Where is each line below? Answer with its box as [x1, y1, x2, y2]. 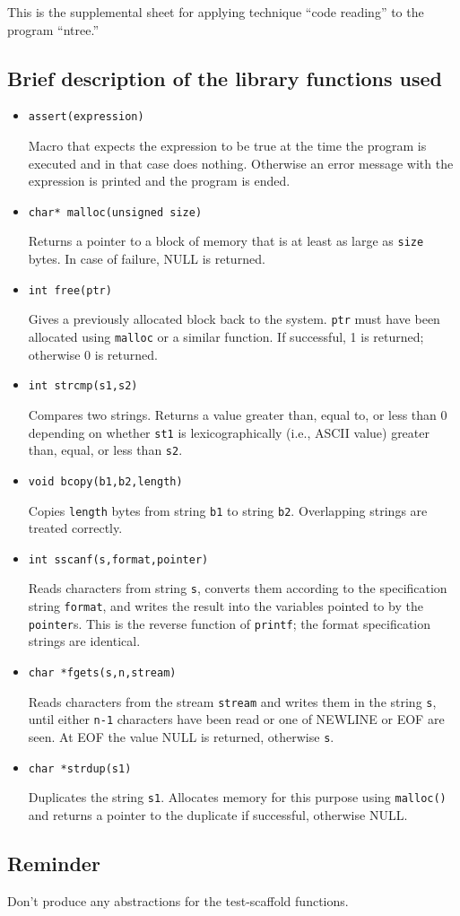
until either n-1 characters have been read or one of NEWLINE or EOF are [28, 710, 445, 728]
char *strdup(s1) [28, 762, 132, 775]
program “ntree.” [7, 20, 100, 39]
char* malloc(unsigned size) [28, 205, 203, 219]
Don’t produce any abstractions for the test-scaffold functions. [7, 891, 349, 910]
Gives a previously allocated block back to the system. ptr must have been [28, 310, 440, 328]
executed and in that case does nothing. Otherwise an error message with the [28, 153, 454, 172]
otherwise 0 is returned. [28, 345, 158, 363]
